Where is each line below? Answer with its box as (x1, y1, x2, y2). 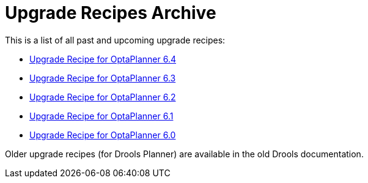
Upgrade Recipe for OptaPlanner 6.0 (29, 129, 176, 140)
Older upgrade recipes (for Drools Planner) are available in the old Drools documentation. (5, 148, 364, 159)
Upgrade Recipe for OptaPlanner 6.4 (29, 53, 176, 64)
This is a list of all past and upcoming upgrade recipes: (5, 34, 226, 45)
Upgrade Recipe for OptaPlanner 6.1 (29, 110, 174, 121)
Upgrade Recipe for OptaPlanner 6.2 (29, 91, 176, 102)
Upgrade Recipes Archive (5, 2, 216, 23)
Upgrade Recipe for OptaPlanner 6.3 (29, 72, 176, 83)
